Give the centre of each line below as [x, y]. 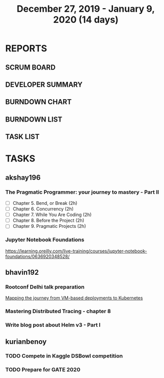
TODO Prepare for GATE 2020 [43, 370]
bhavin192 [22, 273]
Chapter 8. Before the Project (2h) [48, 221]
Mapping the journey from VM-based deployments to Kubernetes [74, 298]
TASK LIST [22, 137]
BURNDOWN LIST [34, 119]
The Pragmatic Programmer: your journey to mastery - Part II [82, 192]
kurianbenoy [26, 341]
